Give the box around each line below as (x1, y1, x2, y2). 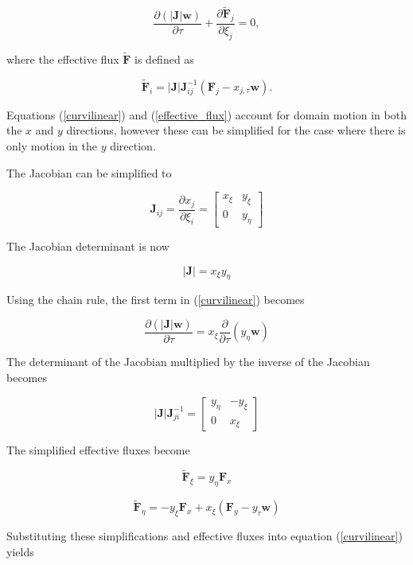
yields (6, 543, 34, 559)
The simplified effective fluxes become (6, 441, 190, 458)
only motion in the (6, 138, 97, 154)
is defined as (134, 51, 194, 68)
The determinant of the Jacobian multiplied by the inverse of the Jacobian (6, 353, 370, 370)
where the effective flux (6, 51, 119, 68)
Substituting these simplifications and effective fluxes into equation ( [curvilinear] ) (6, 528, 403, 544)
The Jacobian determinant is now (6, 237, 169, 254)
